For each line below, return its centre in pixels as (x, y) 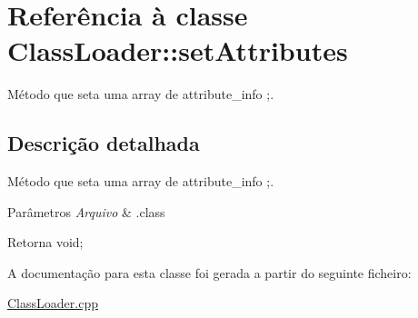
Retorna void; (45, 242)
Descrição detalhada (104, 143)
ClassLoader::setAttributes (178, 50)
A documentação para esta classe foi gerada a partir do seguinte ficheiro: (209, 272)
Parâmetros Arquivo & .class (86, 211)
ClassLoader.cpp (53, 303)
